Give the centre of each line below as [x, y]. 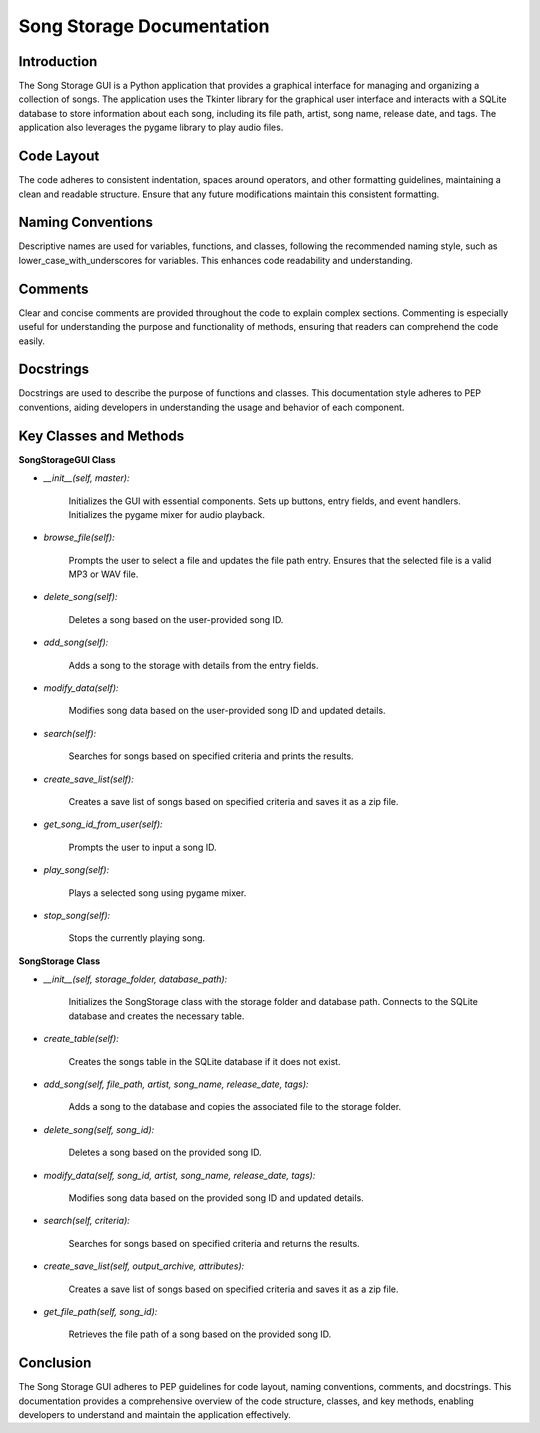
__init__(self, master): [86, 478]
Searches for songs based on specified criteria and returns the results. [214, 1243]
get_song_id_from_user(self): [103, 824]
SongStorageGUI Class [67, 459]
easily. [31, 341]
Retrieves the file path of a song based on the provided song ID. [200, 1334]
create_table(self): [81, 1039]
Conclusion [55, 1363]
